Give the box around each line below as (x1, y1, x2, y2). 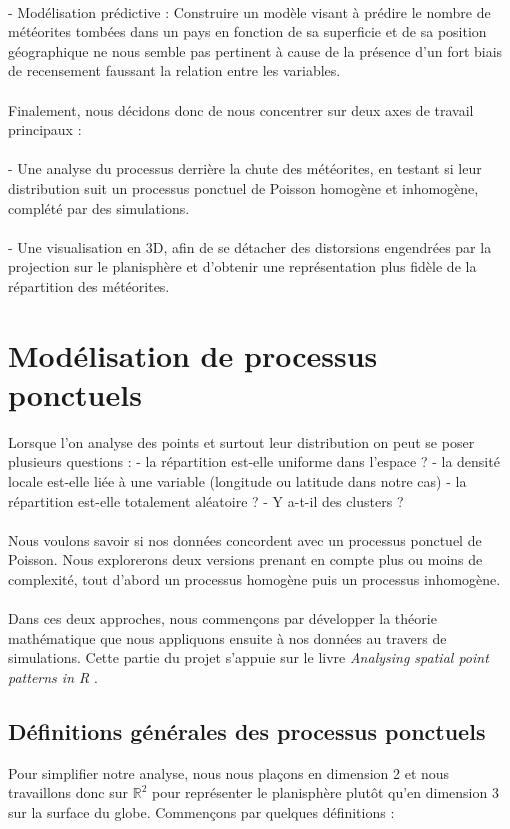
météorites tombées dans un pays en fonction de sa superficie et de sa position (8, 21, 487, 42)
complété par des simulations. (8, 197, 190, 218)
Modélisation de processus (8, 334, 378, 375)
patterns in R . (8, 666, 98, 687)
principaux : (8, 119, 82, 140)
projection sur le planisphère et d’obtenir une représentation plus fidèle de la (8, 256, 477, 277)
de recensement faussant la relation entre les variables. (8, 60, 341, 81)
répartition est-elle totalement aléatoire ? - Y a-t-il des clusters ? (8, 490, 404, 511)
